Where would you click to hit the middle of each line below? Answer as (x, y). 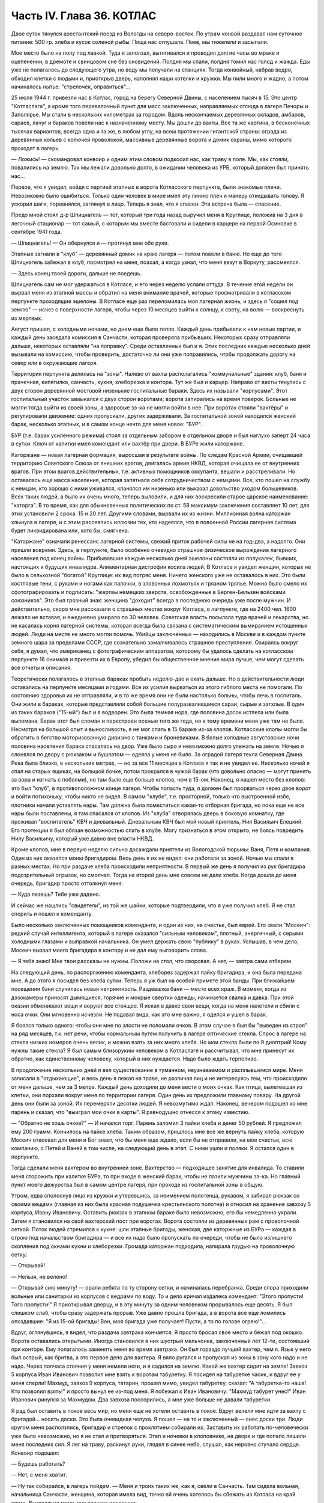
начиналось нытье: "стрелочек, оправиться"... (71, 87)
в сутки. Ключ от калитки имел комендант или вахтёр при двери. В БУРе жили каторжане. (128, 444)
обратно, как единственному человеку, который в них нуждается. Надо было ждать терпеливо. (135, 1059)
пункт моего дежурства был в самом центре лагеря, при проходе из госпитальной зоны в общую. (137, 1184)
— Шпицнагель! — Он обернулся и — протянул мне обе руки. (90, 243)
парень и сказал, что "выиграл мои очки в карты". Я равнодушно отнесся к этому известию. (130, 1112)
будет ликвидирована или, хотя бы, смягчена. (70, 531)
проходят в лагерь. (35, 148)
